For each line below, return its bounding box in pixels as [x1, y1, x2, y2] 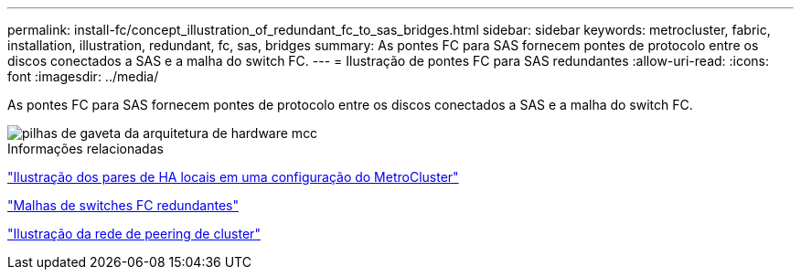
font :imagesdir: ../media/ [7, 69, 159, 84]
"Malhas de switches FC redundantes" [7, 197, 239, 213]
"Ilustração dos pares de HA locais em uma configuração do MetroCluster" [7, 169, 459, 185]
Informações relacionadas [7, 141, 164, 156]
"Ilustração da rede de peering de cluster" [7, 226, 261, 241]
